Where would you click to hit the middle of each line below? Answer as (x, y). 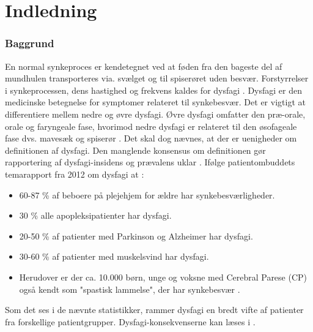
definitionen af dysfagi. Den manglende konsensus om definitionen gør (135, 150)
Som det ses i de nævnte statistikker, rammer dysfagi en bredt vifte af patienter (154, 310)
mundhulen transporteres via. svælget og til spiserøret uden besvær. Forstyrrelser (157, 78)
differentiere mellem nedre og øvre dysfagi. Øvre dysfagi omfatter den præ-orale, (155, 114)
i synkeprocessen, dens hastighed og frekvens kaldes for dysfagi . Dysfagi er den (153, 90)
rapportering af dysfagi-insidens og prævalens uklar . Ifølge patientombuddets (150, 162)
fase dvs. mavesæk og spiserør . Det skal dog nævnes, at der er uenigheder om (151, 138)
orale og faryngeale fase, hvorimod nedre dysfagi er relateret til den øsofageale (151, 126)
